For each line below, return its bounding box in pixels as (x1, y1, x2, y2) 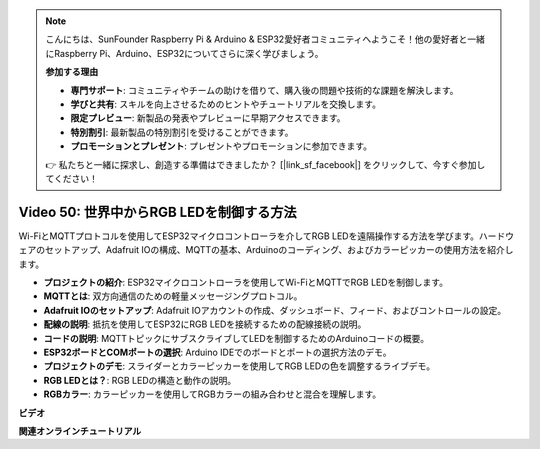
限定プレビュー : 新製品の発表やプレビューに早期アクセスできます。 (70, 112, 346, 124)
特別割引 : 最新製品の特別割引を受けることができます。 (70, 126, 294, 138)
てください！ (45, 172, 99, 184)
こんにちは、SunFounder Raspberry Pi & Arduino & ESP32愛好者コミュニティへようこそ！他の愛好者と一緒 (45, 33, 485, 45)
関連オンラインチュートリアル (18, 425, 142, 437)
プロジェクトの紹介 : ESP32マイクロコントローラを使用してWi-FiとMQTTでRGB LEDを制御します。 (43, 276, 449, 288)
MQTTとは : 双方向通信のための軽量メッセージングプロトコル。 (43, 290, 303, 302)
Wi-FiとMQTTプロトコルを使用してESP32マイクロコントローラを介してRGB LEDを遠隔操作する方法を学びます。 (18, 230, 480, 242)
